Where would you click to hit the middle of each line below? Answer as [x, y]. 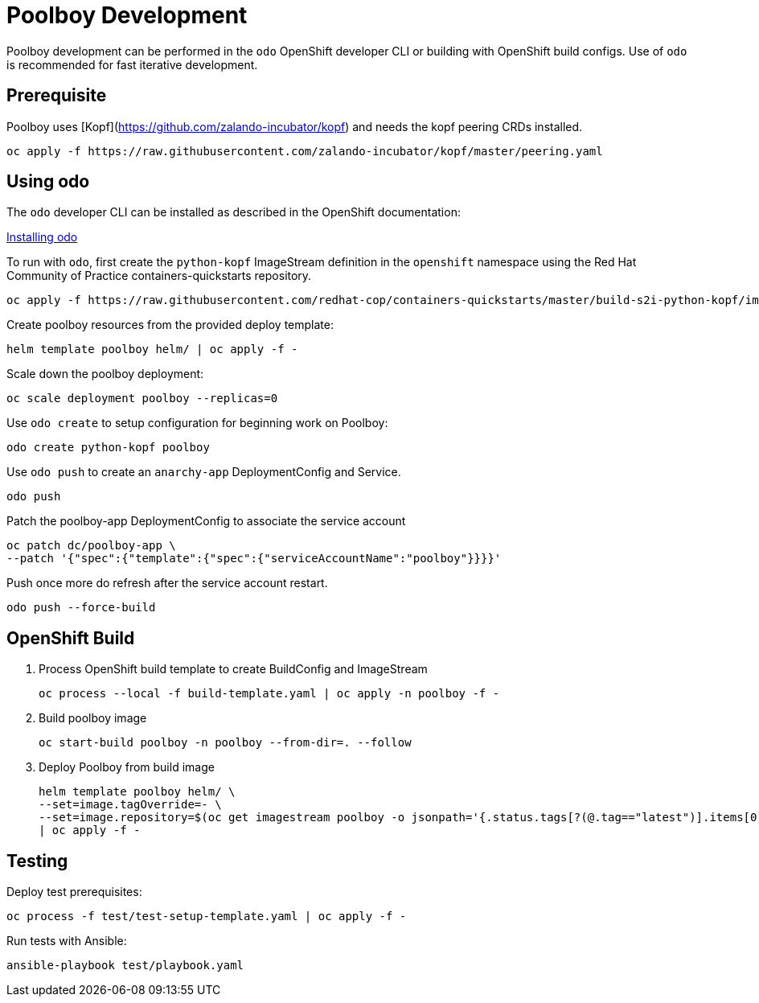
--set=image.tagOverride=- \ [130, 805]
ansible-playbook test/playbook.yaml [125, 966]
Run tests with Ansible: [67, 941]
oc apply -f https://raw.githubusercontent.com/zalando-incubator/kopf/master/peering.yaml [305, 151]
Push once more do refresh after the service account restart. [167, 583]
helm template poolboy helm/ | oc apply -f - [152, 349]
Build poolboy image [93, 718]
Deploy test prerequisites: [74, 892]
